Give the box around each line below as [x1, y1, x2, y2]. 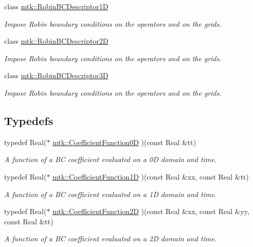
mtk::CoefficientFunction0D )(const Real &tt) [52, 136, 196, 147]
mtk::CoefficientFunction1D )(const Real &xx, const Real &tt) [52, 171, 249, 182]
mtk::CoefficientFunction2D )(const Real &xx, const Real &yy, [52, 206, 249, 217]
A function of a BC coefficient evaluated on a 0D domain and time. [4, 154, 217, 165]
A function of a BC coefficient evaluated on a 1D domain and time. [4, 188, 217, 199]
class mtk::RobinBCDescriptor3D [4, 70, 108, 81]
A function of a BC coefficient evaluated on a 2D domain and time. [4, 233, 217, 244]
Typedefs [4, 112, 53, 128]
